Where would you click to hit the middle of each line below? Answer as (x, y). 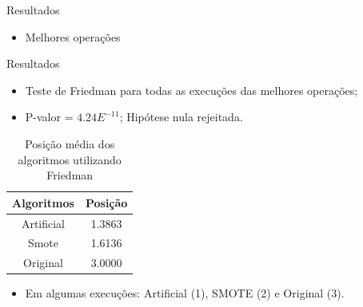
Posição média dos (70, 143)
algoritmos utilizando (70, 159)
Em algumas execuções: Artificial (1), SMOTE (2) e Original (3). (185, 293)
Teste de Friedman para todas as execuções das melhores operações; (191, 90)
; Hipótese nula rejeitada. (181, 117)
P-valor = (49, 117)
